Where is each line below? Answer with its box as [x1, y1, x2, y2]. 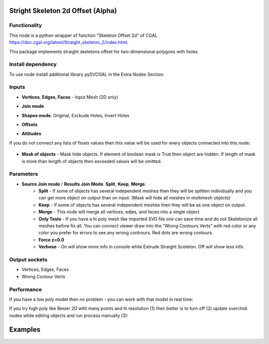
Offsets [21, 122, 38, 127]
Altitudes [21, 131, 42, 137]
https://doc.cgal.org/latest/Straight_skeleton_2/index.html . [9, 39, 129, 45]
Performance [9, 286, 42, 293]
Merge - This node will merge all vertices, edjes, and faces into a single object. [38, 209, 201, 215]
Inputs [9, 84, 25, 91]
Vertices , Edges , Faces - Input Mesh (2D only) [21, 94, 119, 100]
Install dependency [9, 61, 57, 68]
